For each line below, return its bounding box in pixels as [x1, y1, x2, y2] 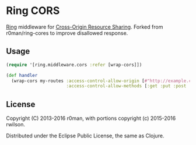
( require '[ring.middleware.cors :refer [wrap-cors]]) [6, 62, 142, 68]
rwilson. [6, 121, 25, 128]
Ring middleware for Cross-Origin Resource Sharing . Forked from [6, 23, 163, 30]
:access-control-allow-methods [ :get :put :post [66, 83, 187, 89]
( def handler [6, 72, 38, 78]
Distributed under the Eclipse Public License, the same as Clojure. [6, 132, 164, 139]
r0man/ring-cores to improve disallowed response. [6, 29, 128, 36]
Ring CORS [6, 4, 60, 17]
